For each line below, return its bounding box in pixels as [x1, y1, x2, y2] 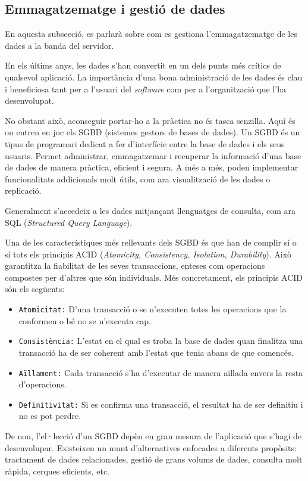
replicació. [5, 184, 42, 197]
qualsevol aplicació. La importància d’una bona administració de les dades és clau [5, 70, 303, 83]
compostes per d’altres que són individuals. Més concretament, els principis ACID [5, 271, 303, 283]
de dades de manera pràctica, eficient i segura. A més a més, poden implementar [5, 161, 298, 173]
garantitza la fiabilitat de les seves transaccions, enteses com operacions [5, 259, 265, 272]
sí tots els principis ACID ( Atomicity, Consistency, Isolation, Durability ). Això [5, 247, 292, 260]
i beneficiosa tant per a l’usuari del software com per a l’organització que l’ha [5, 82, 286, 95]
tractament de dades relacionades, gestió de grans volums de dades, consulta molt [5, 453, 303, 466]
